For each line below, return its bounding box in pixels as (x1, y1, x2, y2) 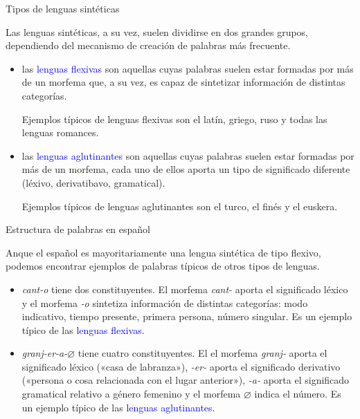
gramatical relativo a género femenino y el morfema (21, 387, 241, 401)
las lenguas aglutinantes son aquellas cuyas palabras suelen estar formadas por (21, 148, 354, 162)
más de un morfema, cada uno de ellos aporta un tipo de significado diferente (21, 162, 350, 176)
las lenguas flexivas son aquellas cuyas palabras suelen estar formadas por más (21, 61, 354, 75)
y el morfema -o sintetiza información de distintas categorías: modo (21, 295, 308, 310)
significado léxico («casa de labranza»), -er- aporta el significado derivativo (21, 359, 341, 373)
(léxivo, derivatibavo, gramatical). (21, 175, 165, 189)
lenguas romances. (21, 125, 99, 140)
